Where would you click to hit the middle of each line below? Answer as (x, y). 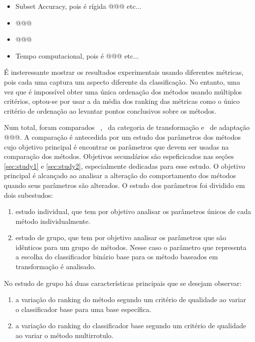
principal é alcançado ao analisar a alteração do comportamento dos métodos (120, 175)
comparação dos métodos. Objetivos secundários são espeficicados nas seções (119, 156)
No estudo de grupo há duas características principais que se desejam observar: (123, 283)
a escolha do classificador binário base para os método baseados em (117, 257)
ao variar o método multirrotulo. (64, 335)
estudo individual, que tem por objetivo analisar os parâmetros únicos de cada (133, 211)
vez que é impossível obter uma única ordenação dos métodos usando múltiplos (123, 91)
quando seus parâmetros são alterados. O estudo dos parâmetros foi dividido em (125, 185)
